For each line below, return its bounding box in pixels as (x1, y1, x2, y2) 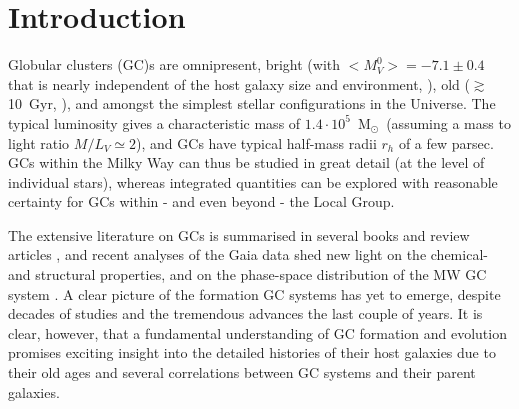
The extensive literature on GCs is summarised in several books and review (8, 224, 470, 245)
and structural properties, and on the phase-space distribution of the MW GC (8, 264, 487, 285)
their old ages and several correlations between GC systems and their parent (8, 362, 476, 383)
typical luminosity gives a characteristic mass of (8, 112, 301, 133)
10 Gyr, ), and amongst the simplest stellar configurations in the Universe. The (8, 93, 496, 114)
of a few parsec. (398, 132, 494, 153)
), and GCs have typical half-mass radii (136, 132, 377, 153)
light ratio (8, 132, 70, 153)
